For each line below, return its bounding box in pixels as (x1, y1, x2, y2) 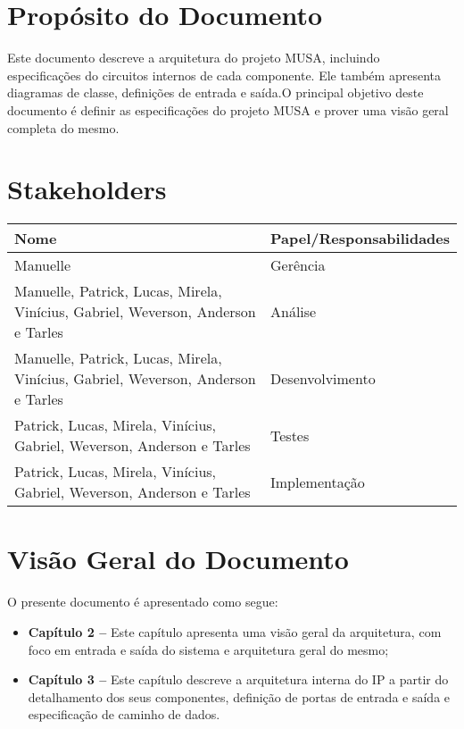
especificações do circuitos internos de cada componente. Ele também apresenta (7, 65, 441, 84)
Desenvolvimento (270, 368, 376, 390)
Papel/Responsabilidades (270, 228, 450, 249)
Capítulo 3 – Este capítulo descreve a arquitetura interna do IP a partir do (28, 670, 449, 689)
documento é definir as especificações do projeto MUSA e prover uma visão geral (7, 100, 449, 119)
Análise (270, 301, 317, 323)
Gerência (270, 255, 326, 276)
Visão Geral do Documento (7, 540, 349, 577)
